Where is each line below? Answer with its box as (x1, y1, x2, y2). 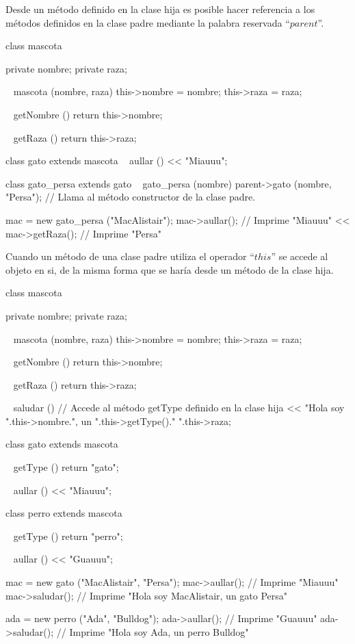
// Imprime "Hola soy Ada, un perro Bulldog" (56, 624, 249, 639)
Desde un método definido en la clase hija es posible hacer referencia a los (5, 2, 315, 16)
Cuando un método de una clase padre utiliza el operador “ (5, 249, 254, 263)
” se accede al (271, 249, 328, 263)
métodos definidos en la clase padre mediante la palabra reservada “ (5, 15, 290, 29)
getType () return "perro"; (13, 528, 123, 543)
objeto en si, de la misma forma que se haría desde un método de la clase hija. (5, 262, 334, 276)
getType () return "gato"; (13, 460, 119, 474)
